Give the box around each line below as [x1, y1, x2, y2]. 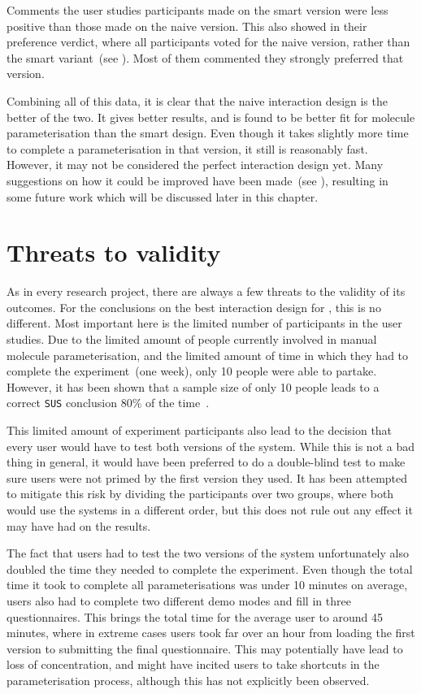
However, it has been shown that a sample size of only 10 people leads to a [7, 378, 380, 395]
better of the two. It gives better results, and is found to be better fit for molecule [7, 108, 415, 125]
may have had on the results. [7, 517, 151, 534]
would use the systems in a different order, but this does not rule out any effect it [7, 501, 413, 518]
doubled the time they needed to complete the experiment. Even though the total [7, 560, 413, 577]
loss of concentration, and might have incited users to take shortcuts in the [7, 656, 380, 673]
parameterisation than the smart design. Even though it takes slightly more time [7, 124, 409, 141]
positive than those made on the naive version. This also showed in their [7, 17, 367, 34]
